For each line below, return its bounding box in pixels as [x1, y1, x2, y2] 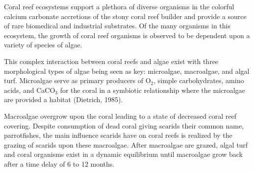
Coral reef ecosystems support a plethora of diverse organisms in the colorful [4, 1, 234, 11]
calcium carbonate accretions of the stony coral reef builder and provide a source [4, 11, 247, 21]
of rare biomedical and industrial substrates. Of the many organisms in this [4, 21, 230, 31]
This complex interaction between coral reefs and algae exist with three [4, 56, 219, 66]
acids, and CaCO [4, 85, 55, 95]
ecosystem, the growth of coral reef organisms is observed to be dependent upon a [4, 30, 250, 40]
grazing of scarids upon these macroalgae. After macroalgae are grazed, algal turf [4, 139, 248, 150]
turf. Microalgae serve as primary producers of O [4, 75, 151, 86]
